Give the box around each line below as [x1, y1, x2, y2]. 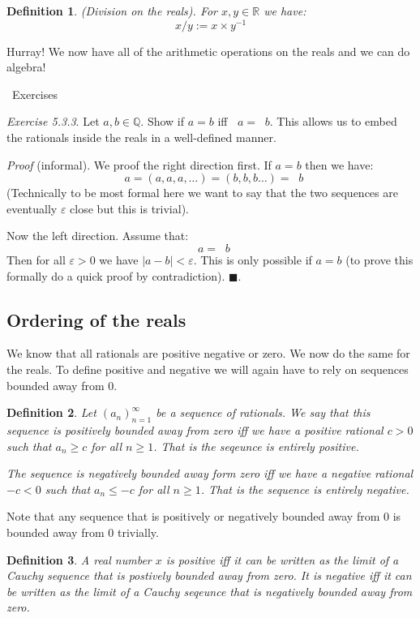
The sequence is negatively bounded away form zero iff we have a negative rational [6, 465, 414, 482]
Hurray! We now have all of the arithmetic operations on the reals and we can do [6, 42, 410, 59]
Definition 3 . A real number [6, 551, 152, 568]
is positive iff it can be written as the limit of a [165, 551, 399, 568]
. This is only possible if [193, 251, 312, 268]
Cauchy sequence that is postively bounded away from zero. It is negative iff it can [6, 567, 412, 584]
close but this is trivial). [70, 200, 189, 217]
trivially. [117, 523, 159, 540]
